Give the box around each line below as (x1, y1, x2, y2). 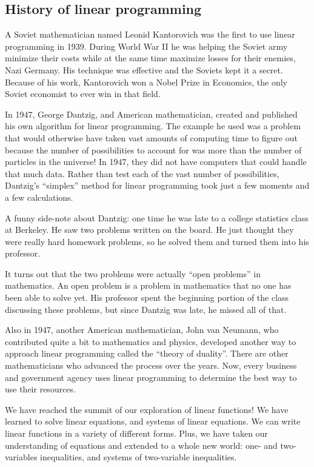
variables (5, 451, 38, 463)
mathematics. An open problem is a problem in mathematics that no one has (5, 279, 292, 292)
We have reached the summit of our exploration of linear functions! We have (5, 403, 289, 415)
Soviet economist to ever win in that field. (5, 87, 161, 100)
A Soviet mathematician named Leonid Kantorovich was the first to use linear (5, 28, 295, 41)
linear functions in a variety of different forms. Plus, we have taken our (5, 427, 268, 440)
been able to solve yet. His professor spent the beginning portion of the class (5, 291, 289, 304)
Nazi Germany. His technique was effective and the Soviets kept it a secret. (5, 63, 283, 76)
